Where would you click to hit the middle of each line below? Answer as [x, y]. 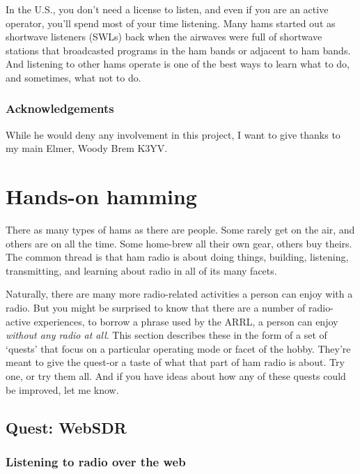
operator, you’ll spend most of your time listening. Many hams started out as [171, 23]
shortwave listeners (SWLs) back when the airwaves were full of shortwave [164, 37]
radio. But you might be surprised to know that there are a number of [156, 308]
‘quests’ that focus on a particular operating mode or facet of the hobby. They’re [178, 348]
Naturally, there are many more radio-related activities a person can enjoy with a [179, 294]
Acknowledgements [60, 108]
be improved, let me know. [62, 389]
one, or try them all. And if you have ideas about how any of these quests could [176, 376]
